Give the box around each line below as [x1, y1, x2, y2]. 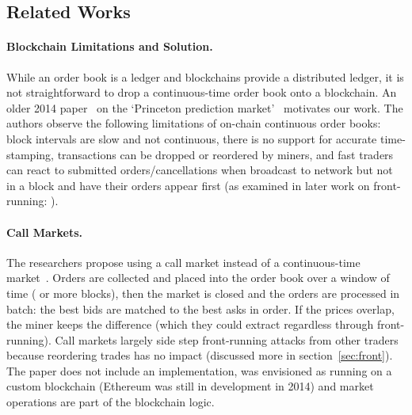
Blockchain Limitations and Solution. [6, 38, 213, 55]
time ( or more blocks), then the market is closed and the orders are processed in [6, 284, 400, 301]
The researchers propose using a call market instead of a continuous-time [6, 253, 360, 270]
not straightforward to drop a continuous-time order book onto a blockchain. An [6, 84, 397, 101]
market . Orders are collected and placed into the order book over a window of [6, 269, 390, 286]
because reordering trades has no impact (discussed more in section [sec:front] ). [6, 347, 393, 364]
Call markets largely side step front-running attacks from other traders [55, 331, 399, 348]
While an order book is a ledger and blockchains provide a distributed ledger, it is [6, 68, 404, 85]
